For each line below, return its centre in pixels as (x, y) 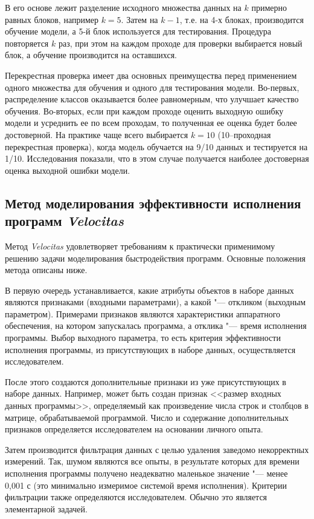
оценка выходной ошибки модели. (68, 170)
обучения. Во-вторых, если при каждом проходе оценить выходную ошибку (144, 111)
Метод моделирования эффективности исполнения (153, 203)
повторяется (27, 43)
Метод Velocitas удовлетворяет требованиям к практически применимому (140, 246)
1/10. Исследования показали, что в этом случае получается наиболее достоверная (157, 158)
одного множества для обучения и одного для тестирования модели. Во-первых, (152, 87)
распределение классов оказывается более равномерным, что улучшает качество (152, 99)
